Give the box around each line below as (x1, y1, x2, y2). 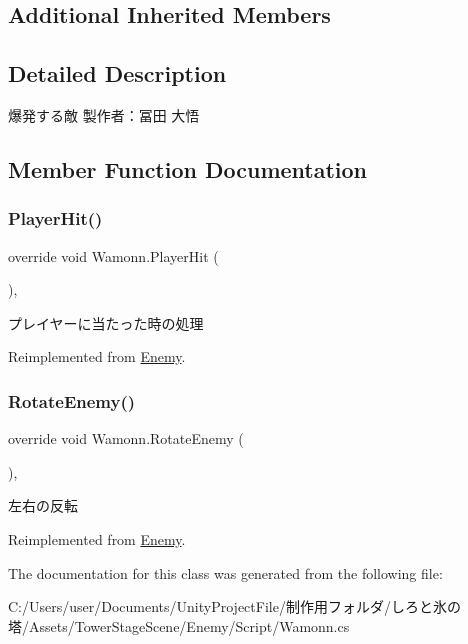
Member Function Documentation (8, 153, 368, 184)
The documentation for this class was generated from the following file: (8, 562, 443, 583)
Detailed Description (8, 58, 227, 89)
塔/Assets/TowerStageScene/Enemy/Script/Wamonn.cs (8, 615, 350, 636)
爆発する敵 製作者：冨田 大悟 (8, 104, 200, 125)
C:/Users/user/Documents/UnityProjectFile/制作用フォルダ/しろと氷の (8, 596, 461, 617)
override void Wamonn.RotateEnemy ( (8, 428, 244, 449)
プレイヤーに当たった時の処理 (8, 312, 204, 333)
